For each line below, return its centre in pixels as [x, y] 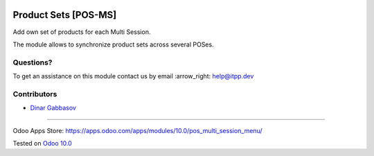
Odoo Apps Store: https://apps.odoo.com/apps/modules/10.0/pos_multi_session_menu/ [137, 130]
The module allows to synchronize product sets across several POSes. [113, 44]
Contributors [35, 94]
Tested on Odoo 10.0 [42, 143]
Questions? [33, 62]
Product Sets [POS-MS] [65, 15]
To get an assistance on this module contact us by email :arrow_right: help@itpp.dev [133, 76]
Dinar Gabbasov [53, 108]
